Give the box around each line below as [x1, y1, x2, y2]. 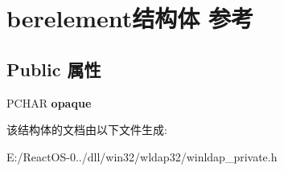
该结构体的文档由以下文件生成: [6, 121, 167, 138]
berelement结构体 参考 [6, 2, 254, 35]
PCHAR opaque [6, 94, 92, 111]
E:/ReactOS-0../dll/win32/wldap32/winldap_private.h [6, 148, 278, 165]
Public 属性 [6, 56, 101, 81]
